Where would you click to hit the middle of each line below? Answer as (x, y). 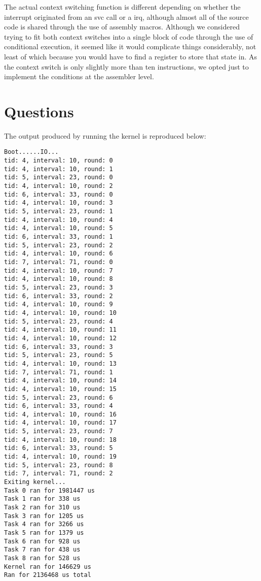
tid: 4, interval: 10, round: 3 (59, 203)
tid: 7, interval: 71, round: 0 (59, 262)
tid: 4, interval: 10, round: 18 (60, 440)
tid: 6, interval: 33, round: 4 (59, 406)
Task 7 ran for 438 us (42, 550)
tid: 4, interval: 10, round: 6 (59, 254)
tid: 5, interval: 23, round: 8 (59, 465)
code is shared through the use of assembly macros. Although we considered (122, 27)
